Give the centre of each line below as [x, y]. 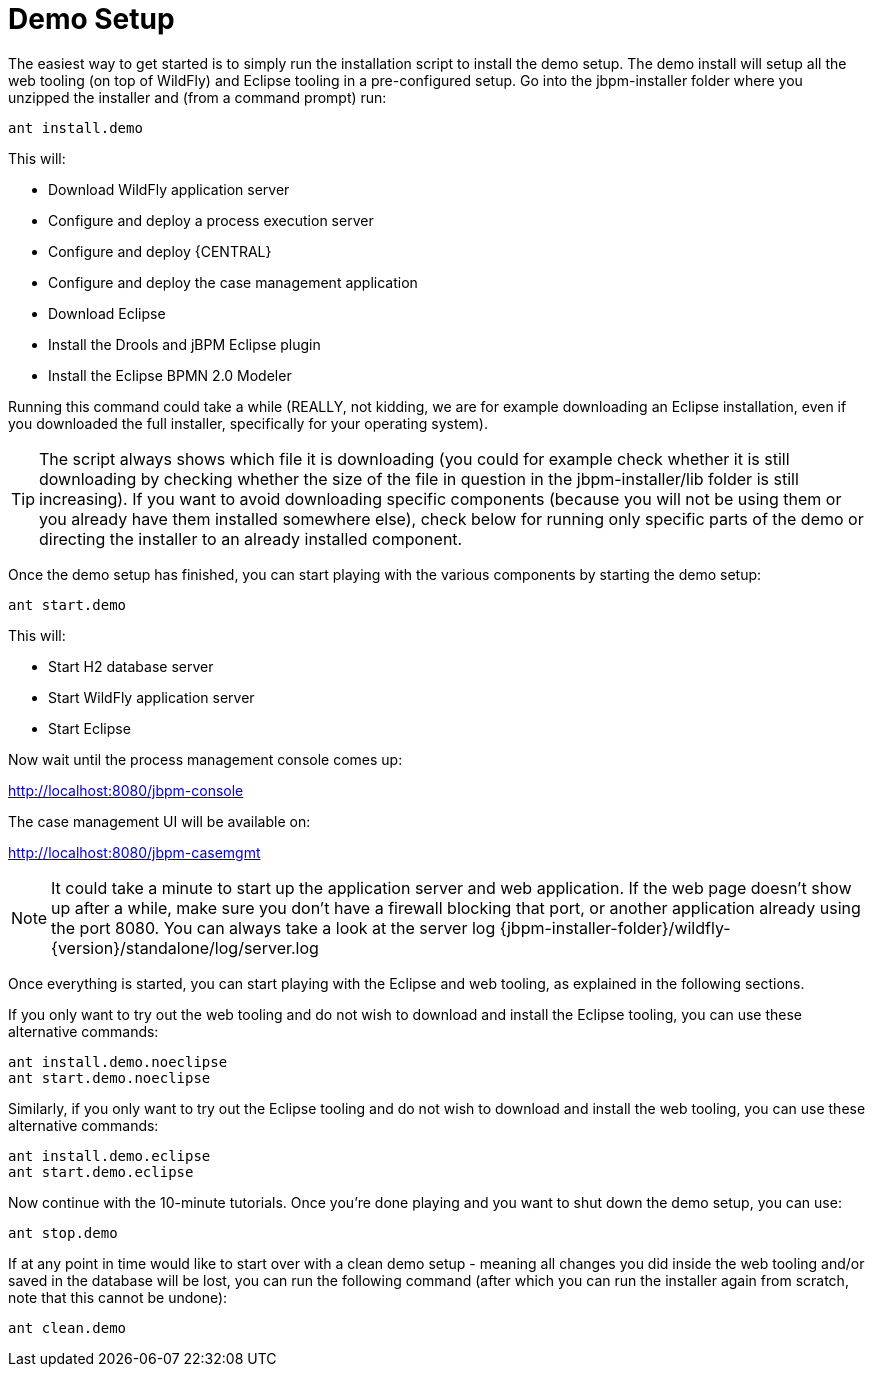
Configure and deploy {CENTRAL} [160, 251]
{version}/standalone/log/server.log [185, 947]
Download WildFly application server [169, 189]
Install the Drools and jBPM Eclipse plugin [184, 344]
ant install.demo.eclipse [109, 1155]
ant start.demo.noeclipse [109, 1077]
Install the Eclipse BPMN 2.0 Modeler [170, 375]
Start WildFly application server [151, 697]
